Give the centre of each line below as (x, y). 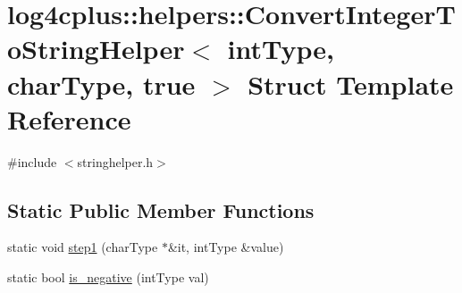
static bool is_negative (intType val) (108, 277)
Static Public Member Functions (161, 209)
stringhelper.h (115, 161)
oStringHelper (96, 49)
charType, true (101, 84)
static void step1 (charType (83, 247)
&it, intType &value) (226, 247)
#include (32, 161)
